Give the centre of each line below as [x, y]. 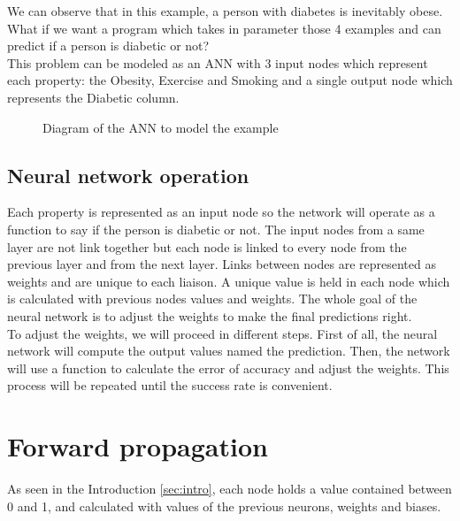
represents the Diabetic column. [93, 97]
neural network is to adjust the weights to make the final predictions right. [210, 315]
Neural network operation [128, 175]
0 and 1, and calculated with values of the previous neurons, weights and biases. [224, 506]
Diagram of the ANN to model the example [161, 127]
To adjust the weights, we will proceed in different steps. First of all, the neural [222, 333]
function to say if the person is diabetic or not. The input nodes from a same [216, 229]
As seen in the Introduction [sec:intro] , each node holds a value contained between [230, 489]
